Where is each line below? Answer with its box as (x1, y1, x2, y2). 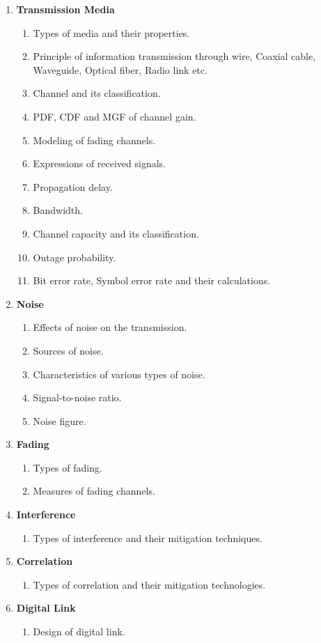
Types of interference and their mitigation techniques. (33, 530, 263, 545)
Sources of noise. (33, 343, 104, 357)
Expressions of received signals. (33, 156, 166, 171)
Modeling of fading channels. (33, 132, 156, 147)
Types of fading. (33, 460, 102, 474)
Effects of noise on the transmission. (33, 320, 187, 334)
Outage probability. (33, 249, 116, 264)
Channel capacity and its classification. (33, 226, 199, 240)
